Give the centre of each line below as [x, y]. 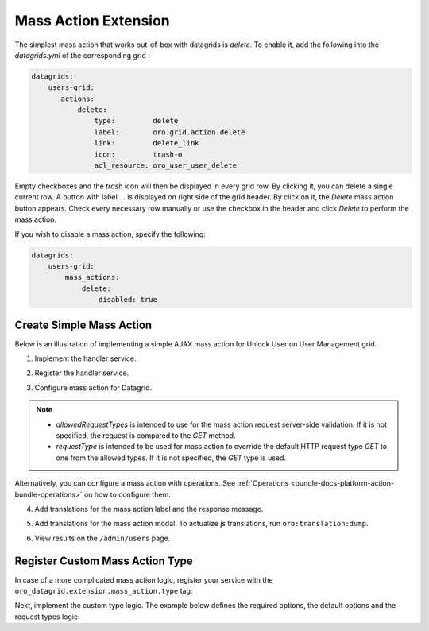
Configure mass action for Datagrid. [93, 387]
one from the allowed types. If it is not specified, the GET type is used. [171, 458]
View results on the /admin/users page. [102, 538]
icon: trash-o [138, 154]
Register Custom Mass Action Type [104, 561]
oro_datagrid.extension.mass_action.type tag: [104, 591]
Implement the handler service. [85, 358]
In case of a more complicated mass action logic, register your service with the [144, 579]
